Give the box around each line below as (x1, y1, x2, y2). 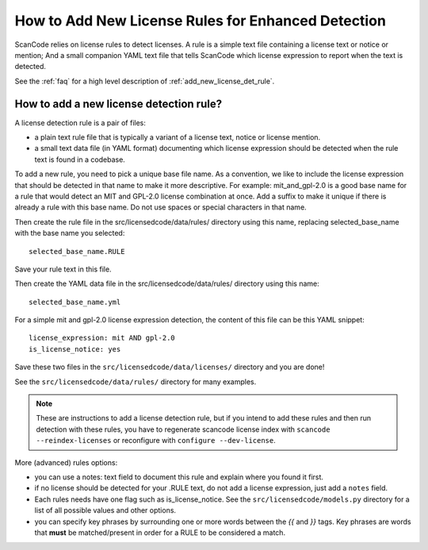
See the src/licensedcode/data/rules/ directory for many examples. (14, 377, 257, 387)
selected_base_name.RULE (29, 247, 125, 256)
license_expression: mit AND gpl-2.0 (29, 333, 176, 343)
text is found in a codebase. (34, 155, 126, 164)
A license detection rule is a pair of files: (14, 117, 146, 127)
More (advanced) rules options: (14, 457, 118, 467)
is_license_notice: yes (29, 344, 121, 353)
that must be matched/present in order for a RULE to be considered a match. (34, 528, 285, 537)
